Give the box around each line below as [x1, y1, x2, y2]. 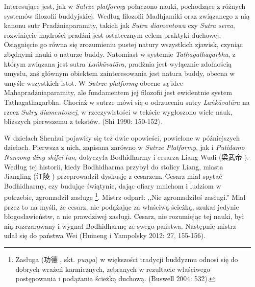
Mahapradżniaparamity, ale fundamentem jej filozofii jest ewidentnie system [4, 87, 232, 97]
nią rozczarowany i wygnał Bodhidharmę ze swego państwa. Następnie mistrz [4, 220, 236, 231]
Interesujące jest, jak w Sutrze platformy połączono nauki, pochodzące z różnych [4, 1, 246, 11]
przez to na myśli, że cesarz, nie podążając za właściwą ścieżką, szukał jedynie [4, 201, 239, 212]
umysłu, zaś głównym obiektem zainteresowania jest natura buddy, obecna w [4, 68, 235, 78]
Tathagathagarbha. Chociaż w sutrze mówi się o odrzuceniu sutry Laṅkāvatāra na [4, 96, 250, 107]
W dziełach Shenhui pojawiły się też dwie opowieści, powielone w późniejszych [4, 132, 240, 143]
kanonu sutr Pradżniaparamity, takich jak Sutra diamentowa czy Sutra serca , [4, 20, 235, 30]
